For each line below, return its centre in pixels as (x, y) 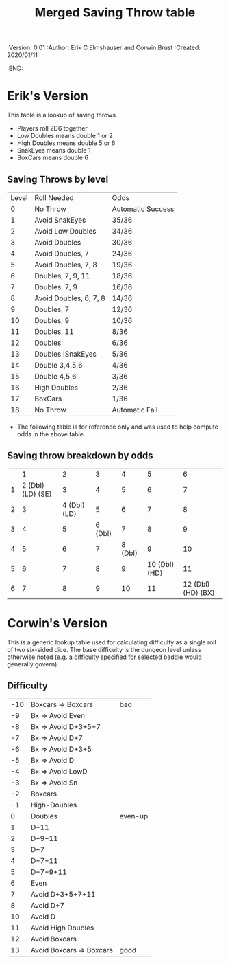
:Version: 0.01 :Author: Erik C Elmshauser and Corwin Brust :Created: (104, 48)
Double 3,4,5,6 (59, 365)
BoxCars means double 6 (53, 158)
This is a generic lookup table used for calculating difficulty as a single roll (112, 642)
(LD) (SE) (37, 494)
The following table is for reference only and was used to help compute (118, 427)
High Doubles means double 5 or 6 (66, 143)
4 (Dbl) (74, 505)
